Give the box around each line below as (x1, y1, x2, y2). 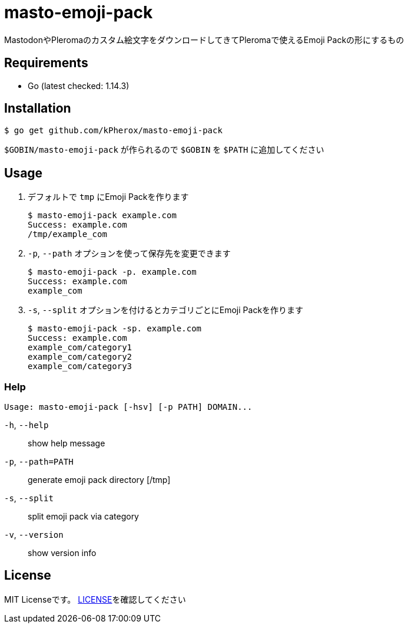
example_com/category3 (28, 361, 132, 371)
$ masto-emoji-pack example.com (28, 211, 177, 221)
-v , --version (4, 530, 64, 540)
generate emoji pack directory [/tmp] (28, 475, 171, 485)
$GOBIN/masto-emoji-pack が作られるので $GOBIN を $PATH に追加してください (4, 144, 324, 155)
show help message (28, 438, 105, 449)
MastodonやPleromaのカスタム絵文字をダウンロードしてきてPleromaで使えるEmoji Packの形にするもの (4, 34, 404, 45)
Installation (4, 101, 71, 116)
